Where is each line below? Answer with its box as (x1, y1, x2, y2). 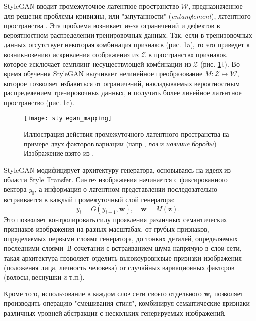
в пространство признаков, (148, 49, 228, 59)
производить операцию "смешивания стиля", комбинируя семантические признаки (4, 298, 250, 308)
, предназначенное (188, 1, 243, 11)
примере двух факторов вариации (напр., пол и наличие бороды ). (24, 138, 219, 148)
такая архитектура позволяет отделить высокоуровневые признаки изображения (4, 252, 242, 263)
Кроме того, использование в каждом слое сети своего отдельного (4, 288, 202, 298)
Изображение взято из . (24, 148, 94, 158)
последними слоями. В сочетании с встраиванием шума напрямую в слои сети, (4, 243, 242, 253)
